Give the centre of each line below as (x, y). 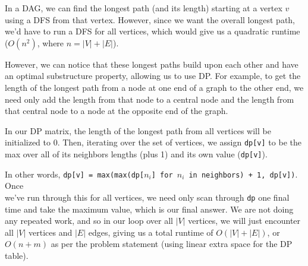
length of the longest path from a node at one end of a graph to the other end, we (154, 87)
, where (51, 42)
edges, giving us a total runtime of (151, 232)
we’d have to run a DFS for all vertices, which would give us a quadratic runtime (153, 31)
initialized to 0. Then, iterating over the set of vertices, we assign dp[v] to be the (153, 142)
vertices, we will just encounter (244, 221)
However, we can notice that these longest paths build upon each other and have (152, 64)
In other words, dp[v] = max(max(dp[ (75, 174)
